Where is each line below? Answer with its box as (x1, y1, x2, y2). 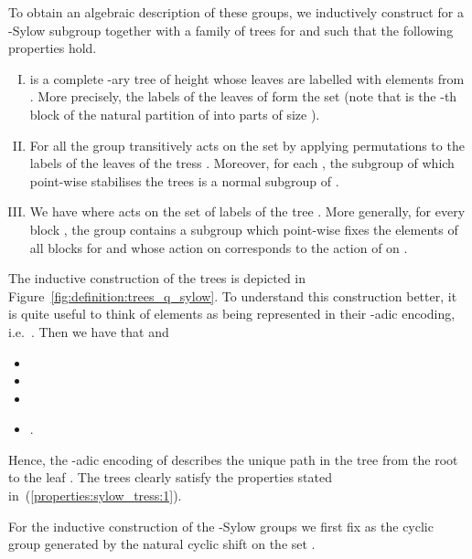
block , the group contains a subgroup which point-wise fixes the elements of (29, 219, 458, 238)
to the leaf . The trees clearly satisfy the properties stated (8, 468, 333, 487)
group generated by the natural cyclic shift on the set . (8, 534, 316, 554)
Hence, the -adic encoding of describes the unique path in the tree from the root (8, 449, 458, 469)
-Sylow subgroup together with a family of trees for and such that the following (8, 20, 454, 39)
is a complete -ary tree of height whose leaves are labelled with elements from (29, 69, 465, 88)
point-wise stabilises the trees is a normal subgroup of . (29, 171, 339, 190)
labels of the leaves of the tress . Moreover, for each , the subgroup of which (29, 153, 455, 173)
